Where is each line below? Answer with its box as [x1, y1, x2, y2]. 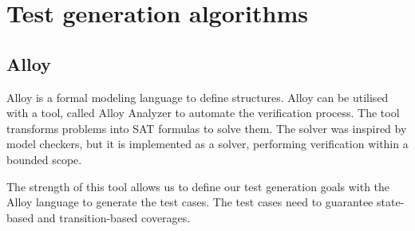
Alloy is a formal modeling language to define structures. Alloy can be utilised [6, 88, 389, 105]
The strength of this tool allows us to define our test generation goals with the [6, 178, 390, 194]
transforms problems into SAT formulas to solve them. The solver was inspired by [6, 119, 407, 136]
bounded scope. [6, 151, 82, 167]
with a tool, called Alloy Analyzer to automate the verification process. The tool [6, 104, 400, 121]
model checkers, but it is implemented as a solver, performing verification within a [6, 135, 409, 152]
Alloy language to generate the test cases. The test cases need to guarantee [6, 194, 373, 210]
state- [376, 194, 405, 210]
